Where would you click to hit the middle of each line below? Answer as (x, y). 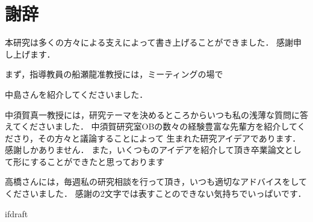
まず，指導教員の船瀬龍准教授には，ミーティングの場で (114, 74)
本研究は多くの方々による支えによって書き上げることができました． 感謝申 (153, 42)
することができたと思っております (98, 161)
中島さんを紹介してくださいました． (76, 94)
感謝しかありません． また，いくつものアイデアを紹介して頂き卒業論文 (145, 150)
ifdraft (17, 213)
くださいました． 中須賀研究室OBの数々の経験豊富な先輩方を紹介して (159, 126)
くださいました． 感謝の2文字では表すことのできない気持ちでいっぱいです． (156, 193)
